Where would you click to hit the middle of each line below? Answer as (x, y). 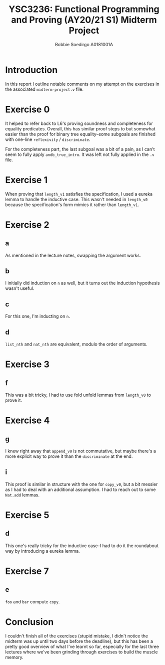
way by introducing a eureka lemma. (42, 551)
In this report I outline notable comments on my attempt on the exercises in (82, 84)
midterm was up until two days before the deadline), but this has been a (79, 641)
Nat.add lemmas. (22, 494)
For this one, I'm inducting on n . (37, 316)
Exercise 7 (27, 571)
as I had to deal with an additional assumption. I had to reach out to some (80, 489)
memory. (14, 657)
